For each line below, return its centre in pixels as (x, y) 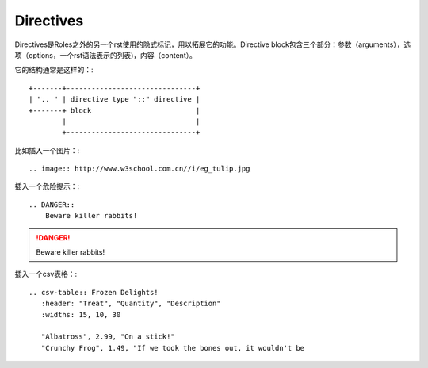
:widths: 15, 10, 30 (81, 314)
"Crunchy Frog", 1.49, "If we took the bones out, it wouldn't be (173, 348)
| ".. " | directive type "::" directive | (115, 100)
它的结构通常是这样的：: (54, 70)
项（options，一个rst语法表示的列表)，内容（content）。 (106, 55)
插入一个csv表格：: (46, 274)
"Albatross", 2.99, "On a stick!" (108, 337)
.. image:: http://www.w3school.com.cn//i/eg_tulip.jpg (139, 169)
